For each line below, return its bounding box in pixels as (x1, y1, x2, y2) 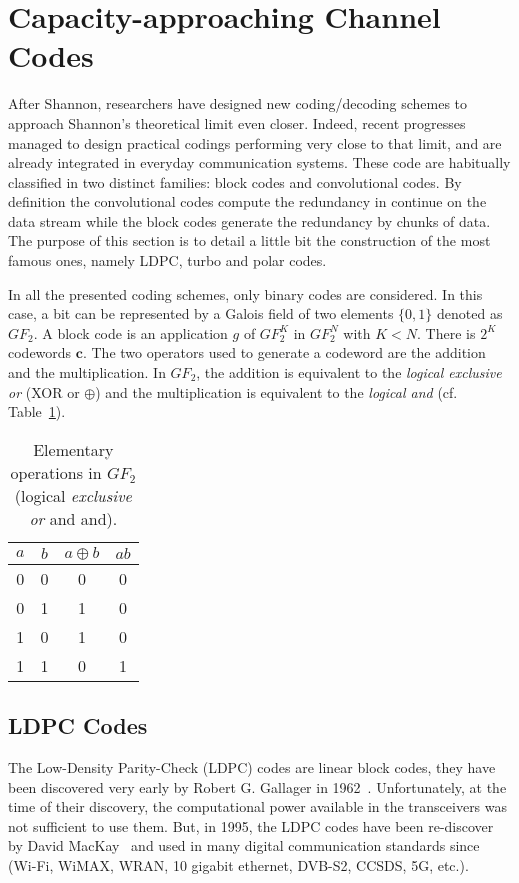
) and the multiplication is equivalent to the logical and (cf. (95, 381, 458, 402)
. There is (417, 322, 476, 343)
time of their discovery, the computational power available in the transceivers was (8, 796, 508, 817)
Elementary (33, 437, 114, 461)
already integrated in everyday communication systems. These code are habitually (8, 152, 511, 173)
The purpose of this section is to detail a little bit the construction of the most (8, 230, 491, 251)
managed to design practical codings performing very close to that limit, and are (8, 132, 502, 153)
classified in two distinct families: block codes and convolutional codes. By (8, 171, 462, 192)
